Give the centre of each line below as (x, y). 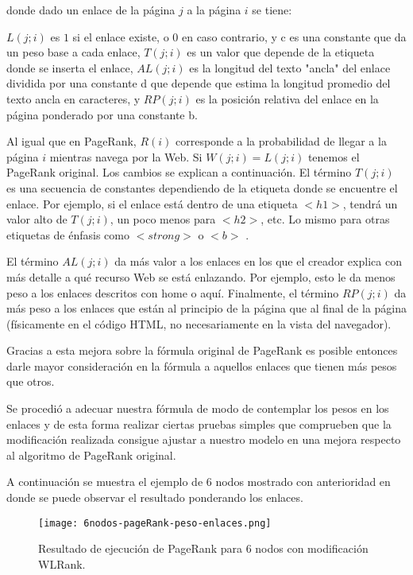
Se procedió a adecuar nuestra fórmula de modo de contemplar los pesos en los (198, 408)
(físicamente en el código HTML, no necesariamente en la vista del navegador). (199, 323)
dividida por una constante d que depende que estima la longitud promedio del (199, 83)
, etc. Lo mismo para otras (325, 219)
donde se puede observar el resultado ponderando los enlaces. (155, 497)
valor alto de (37, 219)
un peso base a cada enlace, (73, 52)
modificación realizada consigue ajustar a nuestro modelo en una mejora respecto (204, 439)
